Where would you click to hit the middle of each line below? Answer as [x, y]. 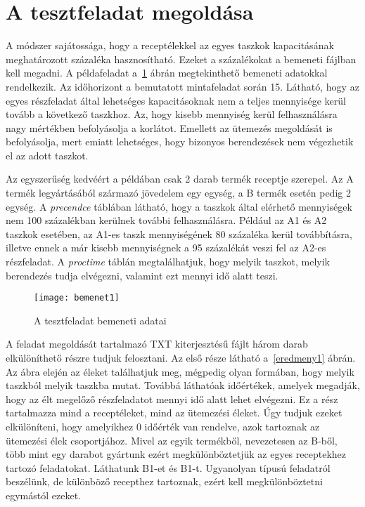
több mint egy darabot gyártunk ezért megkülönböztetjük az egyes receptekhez [176, 454]
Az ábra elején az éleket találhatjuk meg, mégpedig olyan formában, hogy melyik [180, 371]
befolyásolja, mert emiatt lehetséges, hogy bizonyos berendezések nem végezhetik [180, 141]
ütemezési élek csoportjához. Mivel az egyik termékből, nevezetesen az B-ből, [172, 440]
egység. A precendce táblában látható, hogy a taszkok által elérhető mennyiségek [179, 206]
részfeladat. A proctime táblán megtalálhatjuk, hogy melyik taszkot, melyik [168, 262]
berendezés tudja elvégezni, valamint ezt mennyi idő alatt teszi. [142, 275]
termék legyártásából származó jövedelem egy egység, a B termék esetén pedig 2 [178, 193]
